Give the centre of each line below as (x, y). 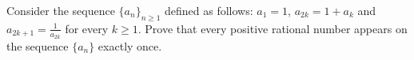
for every (87, 28)
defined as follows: (209, 10)
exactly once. (130, 46)
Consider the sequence (61, 10)
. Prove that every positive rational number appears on (273, 28)
